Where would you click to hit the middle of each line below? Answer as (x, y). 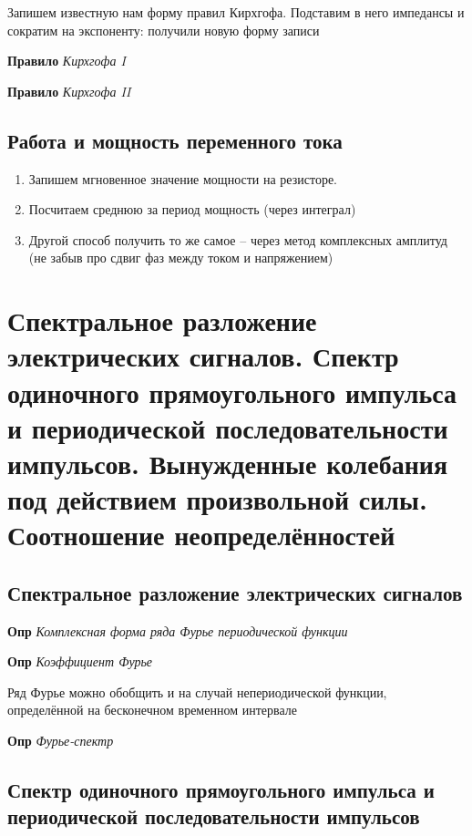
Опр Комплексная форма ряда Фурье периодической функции (178, 630)
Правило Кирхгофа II (69, 91)
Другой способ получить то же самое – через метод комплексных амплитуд (238, 239)
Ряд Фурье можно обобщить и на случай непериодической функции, (197, 692)
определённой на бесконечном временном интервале (152, 710)
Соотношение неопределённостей (201, 535)
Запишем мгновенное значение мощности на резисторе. (183, 178)
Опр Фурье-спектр (61, 741)
